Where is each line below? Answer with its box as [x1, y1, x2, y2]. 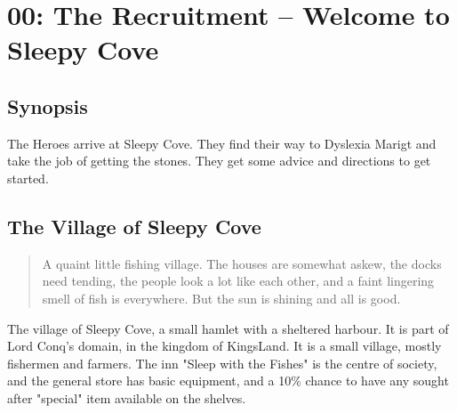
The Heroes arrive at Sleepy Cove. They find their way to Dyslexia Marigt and [7, 134, 437, 152]
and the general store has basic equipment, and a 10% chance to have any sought [7, 371, 449, 390]
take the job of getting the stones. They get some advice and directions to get [7, 151, 431, 170]
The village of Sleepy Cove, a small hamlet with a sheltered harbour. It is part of [7, 319, 449, 337]
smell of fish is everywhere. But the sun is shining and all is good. [42, 288, 401, 307]
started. [7, 168, 49, 187]
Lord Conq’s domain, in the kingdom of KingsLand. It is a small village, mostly [7, 336, 442, 355]
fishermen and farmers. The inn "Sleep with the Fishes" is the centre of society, [7, 353, 437, 372]
